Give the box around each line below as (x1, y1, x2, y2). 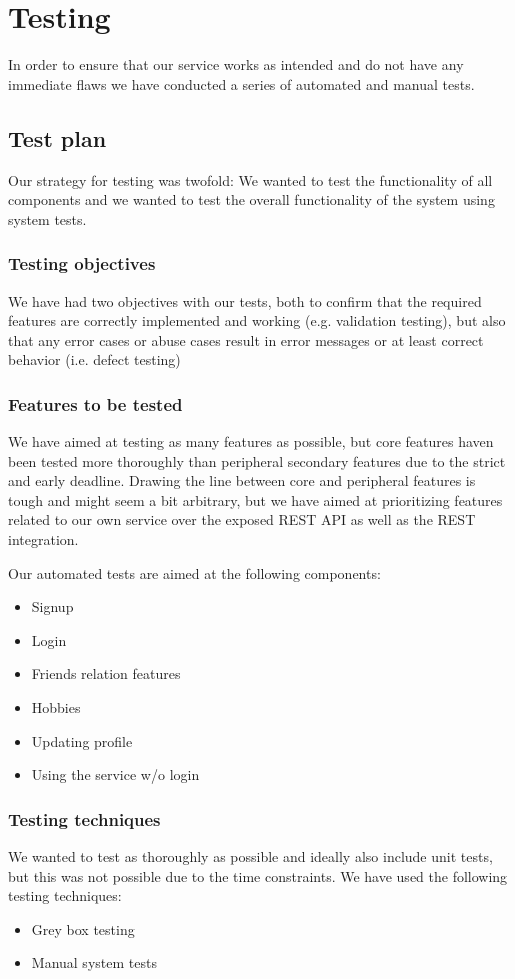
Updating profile (31, 730, 133, 751)
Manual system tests (31, 952, 157, 973)
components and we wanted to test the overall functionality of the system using (8, 189, 495, 210)
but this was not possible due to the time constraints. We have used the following (8, 865, 508, 886)
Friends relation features (31, 663, 181, 684)
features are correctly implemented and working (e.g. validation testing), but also (8, 310, 506, 331)
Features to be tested (8, 391, 183, 416)
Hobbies (31, 697, 81, 718)
